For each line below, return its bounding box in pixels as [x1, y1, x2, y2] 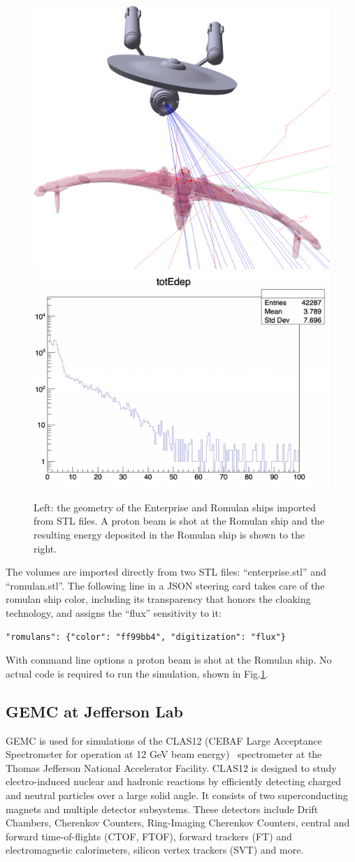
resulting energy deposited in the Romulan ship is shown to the [34, 527, 305, 542]
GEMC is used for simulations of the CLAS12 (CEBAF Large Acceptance [6, 733, 322, 747]
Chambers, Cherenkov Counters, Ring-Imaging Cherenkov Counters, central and [6, 815, 350, 830]
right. [34, 541, 57, 555]
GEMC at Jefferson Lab [6, 700, 183, 722]
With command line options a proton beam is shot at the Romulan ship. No [6, 652, 332, 667]
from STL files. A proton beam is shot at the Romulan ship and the [34, 513, 325, 528]
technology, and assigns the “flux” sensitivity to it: [6, 606, 222, 620]
